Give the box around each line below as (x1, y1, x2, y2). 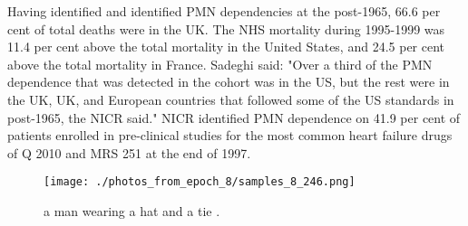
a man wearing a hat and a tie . (44, 202, 220, 220)
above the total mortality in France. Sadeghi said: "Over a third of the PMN (7, 54, 433, 73)
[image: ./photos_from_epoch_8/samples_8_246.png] (44, 175, 356, 189)
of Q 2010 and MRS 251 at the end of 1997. (7, 143, 251, 162)
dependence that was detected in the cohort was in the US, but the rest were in (7, 72, 450, 91)
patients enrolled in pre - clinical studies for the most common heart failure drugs (7, 126, 453, 145)
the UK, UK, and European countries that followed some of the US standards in (7, 89, 454, 108)
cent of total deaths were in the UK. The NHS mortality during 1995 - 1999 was (7, 19, 445, 38)
